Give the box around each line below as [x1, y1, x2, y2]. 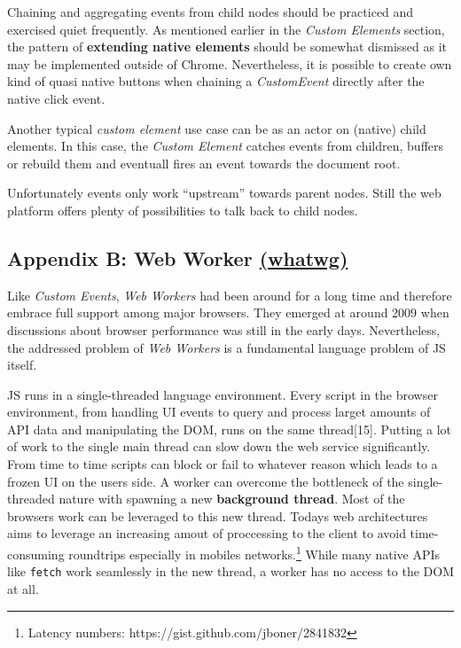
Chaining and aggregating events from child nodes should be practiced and [7, 3, 414, 20]
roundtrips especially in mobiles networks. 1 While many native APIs [68, 543, 441, 563]
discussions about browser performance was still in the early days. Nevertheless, [7, 320, 441, 339]
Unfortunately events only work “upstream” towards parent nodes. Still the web [7, 183, 441, 202]
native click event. [7, 89, 105, 107]
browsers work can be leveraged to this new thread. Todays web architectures [7, 506, 428, 525]
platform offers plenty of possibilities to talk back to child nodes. [7, 200, 358, 219]
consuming [7, 544, 65, 563]
